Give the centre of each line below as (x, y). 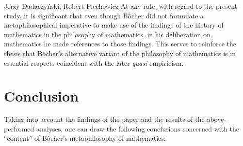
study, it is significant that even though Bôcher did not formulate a (104, 15)
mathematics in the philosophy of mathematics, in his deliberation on (107, 34)
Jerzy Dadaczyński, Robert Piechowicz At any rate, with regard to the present (121, 6)
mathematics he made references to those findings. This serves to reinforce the (120, 44)
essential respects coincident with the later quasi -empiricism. (94, 63)
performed (19, 128)
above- (217, 119)
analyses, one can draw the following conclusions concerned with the (138, 128)
